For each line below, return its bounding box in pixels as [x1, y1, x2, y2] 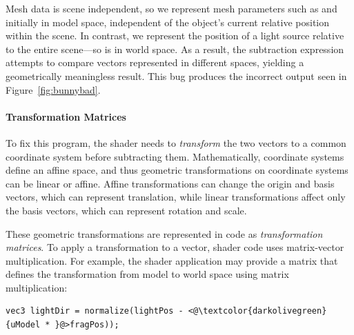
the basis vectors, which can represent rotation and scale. [6, 203, 247, 217]
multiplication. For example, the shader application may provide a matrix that [6, 253, 338, 267]
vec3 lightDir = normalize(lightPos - [6, 306, 184, 316]
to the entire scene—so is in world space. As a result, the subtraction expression [6, 41, 344, 56]
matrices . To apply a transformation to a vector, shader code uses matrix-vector [6, 240, 344, 254]
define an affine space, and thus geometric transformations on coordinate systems [6, 163, 348, 177]
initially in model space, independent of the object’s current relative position [6, 14, 329, 29]
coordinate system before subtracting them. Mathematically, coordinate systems [6, 149, 344, 163]
